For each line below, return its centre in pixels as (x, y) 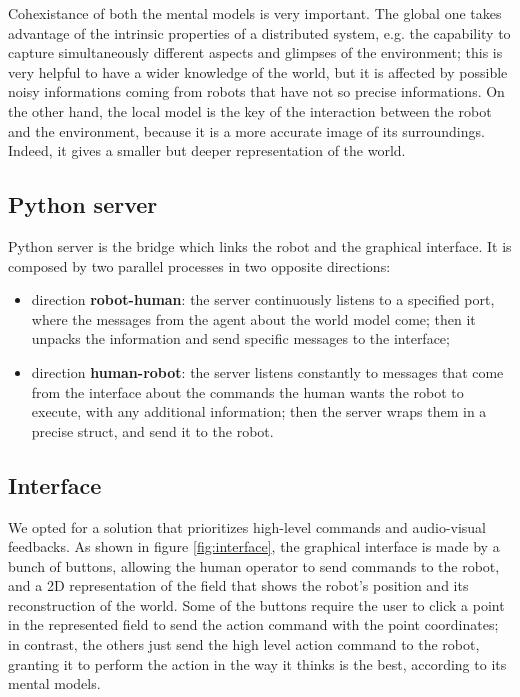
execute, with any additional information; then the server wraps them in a (259, 411)
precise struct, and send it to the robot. (152, 430)
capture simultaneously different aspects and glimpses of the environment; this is (255, 52)
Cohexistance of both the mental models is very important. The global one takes (255, 13)
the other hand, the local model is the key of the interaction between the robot (250, 110)
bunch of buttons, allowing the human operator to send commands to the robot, (254, 565)
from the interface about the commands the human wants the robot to (247, 391)
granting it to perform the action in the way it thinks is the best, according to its (257, 663)
